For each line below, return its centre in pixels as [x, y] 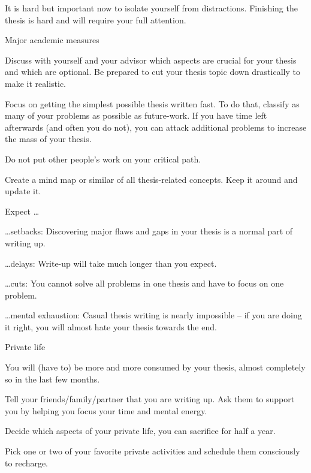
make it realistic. [35, 83]
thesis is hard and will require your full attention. [96, 19]
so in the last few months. [52, 379]
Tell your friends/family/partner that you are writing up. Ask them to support [150, 399]
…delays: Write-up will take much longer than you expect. [111, 263]
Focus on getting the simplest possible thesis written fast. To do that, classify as [152, 103]
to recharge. [27, 463]
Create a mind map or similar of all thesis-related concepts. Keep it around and [151, 179]
